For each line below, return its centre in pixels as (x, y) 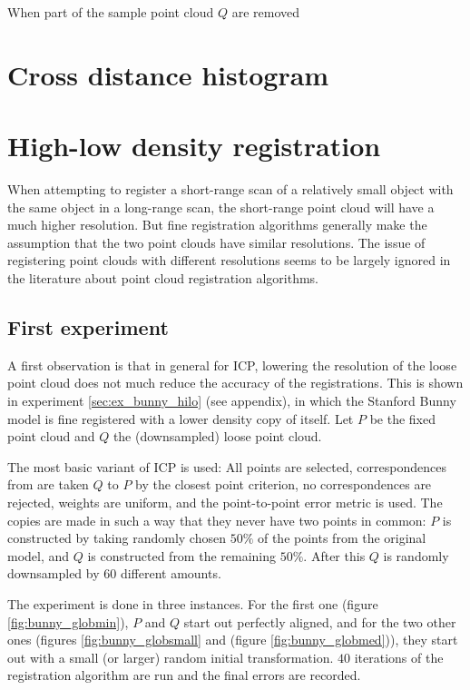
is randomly (416, 555)
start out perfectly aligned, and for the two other (320, 621)
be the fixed (402, 418)
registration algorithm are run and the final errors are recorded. (184, 675)
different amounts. (171, 573)
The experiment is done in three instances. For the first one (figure (193, 603)
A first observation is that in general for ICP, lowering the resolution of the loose (232, 365)
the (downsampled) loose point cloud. (217, 436)
